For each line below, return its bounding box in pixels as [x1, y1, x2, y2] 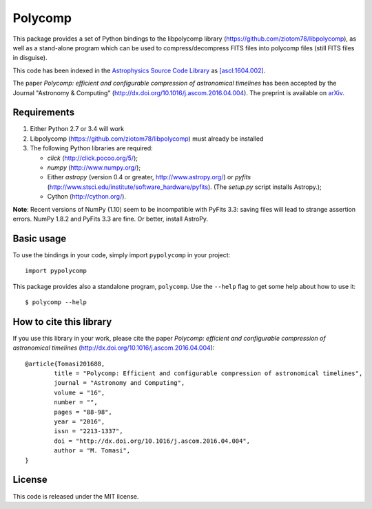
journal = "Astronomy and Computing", [54, 379, 185, 387]
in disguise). [12, 54, 48, 62]
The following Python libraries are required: [30, 144, 153, 152]
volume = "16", [54, 388, 105, 397]
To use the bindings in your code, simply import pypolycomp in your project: [12, 250, 231, 259]
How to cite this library [12, 316, 112, 328]
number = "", [54, 399, 98, 406]
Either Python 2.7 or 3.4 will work [30, 125, 125, 133]
